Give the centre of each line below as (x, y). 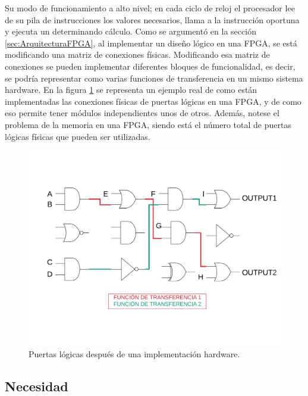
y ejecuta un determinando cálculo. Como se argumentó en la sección (131, 31)
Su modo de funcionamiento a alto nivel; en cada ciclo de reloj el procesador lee (150, 8)
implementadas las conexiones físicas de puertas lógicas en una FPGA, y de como (153, 101)
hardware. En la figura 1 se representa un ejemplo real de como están (131, 90)
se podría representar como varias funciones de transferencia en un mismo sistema (154, 78)
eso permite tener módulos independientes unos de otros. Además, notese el (142, 113)
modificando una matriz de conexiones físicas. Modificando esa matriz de (137, 54)
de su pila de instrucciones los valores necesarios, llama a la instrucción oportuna (152, 19)
